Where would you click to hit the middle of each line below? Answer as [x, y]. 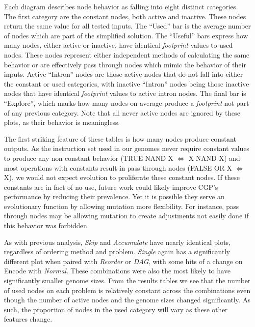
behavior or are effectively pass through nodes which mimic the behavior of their [125, 64]
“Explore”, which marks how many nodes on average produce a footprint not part [127, 103]
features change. [28, 319]
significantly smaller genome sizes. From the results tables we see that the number [127, 281]
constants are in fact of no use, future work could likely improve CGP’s [111, 187]
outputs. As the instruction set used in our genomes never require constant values [127, 148]
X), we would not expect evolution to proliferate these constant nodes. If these [122, 177]
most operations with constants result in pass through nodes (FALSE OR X [118, 167]
